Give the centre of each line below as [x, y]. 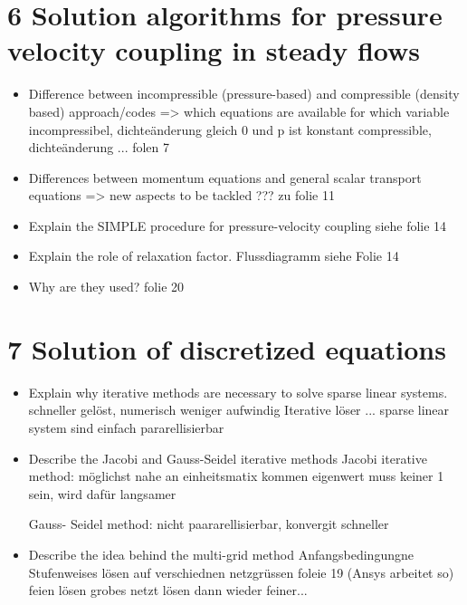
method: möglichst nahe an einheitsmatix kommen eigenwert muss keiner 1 [236, 476]
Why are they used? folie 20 [106, 287]
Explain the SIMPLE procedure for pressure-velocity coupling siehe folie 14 [238, 225]
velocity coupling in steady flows [214, 50]
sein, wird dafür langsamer [102, 493]
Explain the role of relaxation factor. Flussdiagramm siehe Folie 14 [214, 256]
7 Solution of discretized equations [227, 348]
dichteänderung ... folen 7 [99, 147]
